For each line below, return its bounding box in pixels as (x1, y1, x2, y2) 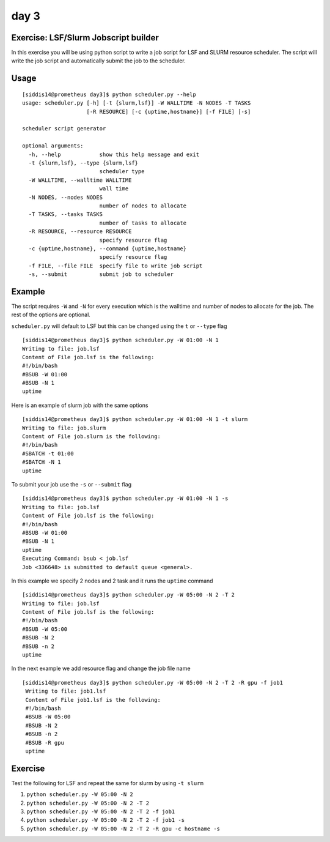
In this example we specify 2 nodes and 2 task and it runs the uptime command (11, 577, 213, 584)
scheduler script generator (22, 125, 106, 132)
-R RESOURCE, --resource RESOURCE (28, 228, 132, 235)
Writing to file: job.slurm (22, 424, 106, 431)
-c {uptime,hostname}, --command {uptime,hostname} (28, 245, 186, 252)
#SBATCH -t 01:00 (22, 450, 74, 457)
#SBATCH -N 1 (22, 459, 61, 466)
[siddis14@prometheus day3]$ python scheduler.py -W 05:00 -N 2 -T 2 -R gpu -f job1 (22, 679, 284, 686)
